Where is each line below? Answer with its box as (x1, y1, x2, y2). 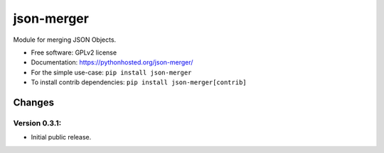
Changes (13, 96, 55, 108)
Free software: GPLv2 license (31, 48, 117, 57)
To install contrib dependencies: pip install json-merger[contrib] (31, 78, 247, 86)
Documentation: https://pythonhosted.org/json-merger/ (31, 58, 193, 67)
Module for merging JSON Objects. (13, 35, 117, 44)
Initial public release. (31, 133, 92, 142)
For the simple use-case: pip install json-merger (31, 68, 192, 76)
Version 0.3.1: (13, 118, 62, 127)
